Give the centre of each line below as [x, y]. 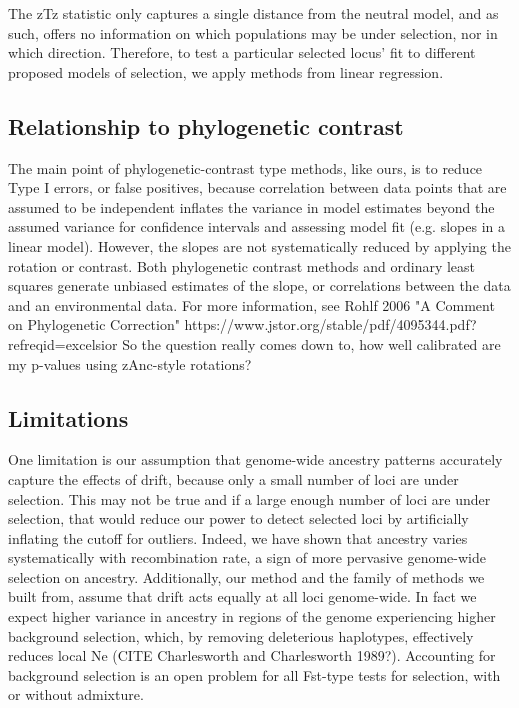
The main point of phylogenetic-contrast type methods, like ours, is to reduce [245, 167]
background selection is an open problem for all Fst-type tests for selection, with [254, 674]
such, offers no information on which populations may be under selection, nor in [253, 32]
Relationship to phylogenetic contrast [206, 125]
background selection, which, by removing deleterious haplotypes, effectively [241, 635]
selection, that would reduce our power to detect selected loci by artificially [238, 518]
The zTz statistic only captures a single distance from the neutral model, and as [253, 13]
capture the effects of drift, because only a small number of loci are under [233, 478]
